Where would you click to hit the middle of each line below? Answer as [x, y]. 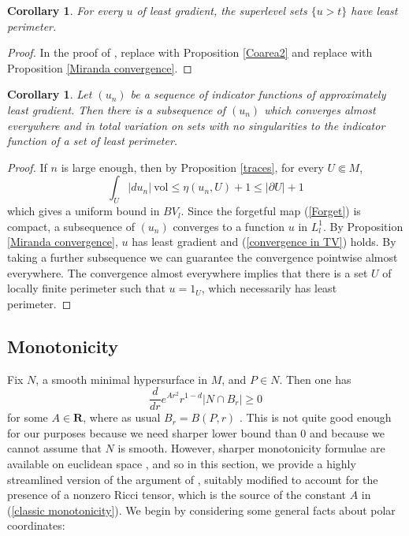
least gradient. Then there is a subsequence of [116, 109]
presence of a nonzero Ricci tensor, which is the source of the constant [177, 495]
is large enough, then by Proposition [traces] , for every [192, 167]
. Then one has [315, 379]
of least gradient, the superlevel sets [222, 10]
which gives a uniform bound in [84, 211]
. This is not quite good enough [315, 417]
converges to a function [229, 226]
